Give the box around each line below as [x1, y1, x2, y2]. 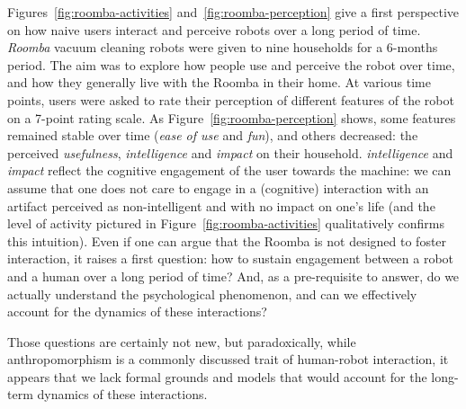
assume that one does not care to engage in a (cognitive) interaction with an [7, 178, 429, 197]
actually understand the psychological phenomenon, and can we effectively [7, 284, 417, 303]
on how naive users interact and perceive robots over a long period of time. [7, 20, 421, 39]
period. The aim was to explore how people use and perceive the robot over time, [7, 55, 455, 74]
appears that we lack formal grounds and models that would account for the [7, 367, 427, 386]
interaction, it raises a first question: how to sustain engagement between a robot [7, 249, 454, 268]
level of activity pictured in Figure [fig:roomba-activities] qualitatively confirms [7, 214, 444, 233]
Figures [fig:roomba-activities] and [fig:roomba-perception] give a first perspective [7, 3, 460, 21]
